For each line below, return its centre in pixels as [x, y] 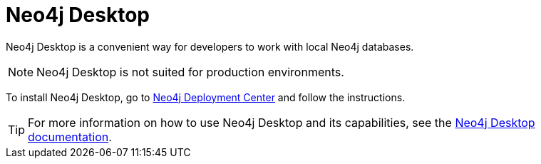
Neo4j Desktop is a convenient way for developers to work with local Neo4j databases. [210, 46]
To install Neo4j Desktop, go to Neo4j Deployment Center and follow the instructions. [206, 97]
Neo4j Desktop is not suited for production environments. [190, 72]
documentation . [70, 137]
